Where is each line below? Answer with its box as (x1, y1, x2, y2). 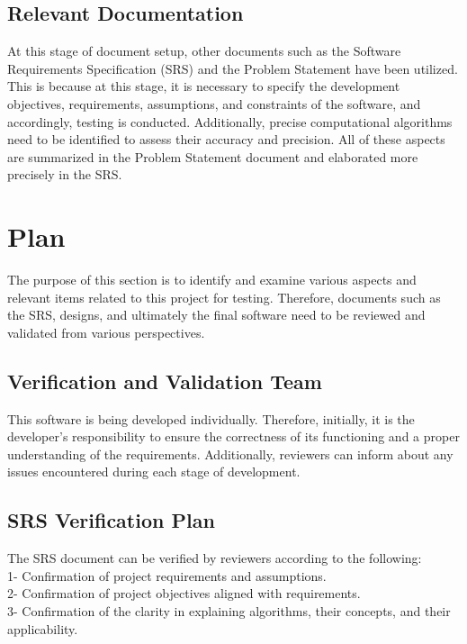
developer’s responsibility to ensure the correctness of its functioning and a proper (7, 427, 460, 446)
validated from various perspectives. (7, 322, 205, 341)
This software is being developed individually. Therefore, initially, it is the (7, 409, 415, 428)
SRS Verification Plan (7, 506, 215, 534)
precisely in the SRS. (7, 165, 122, 184)
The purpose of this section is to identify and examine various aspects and (7, 270, 417, 289)
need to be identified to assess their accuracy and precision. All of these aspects (7, 130, 445, 149)
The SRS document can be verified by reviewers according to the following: (7, 549, 422, 567)
